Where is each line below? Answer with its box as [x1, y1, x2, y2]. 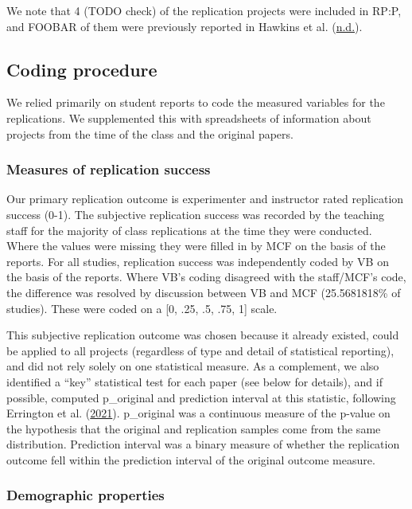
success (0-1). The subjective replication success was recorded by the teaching [6, 206, 385, 222]
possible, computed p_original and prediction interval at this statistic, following [6, 389, 396, 405]
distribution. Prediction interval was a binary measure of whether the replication [6, 436, 400, 452]
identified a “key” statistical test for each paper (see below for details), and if [6, 373, 383, 390]
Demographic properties [6, 485, 165, 505]
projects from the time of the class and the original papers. [6, 125, 293, 142]
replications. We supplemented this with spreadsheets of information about [6, 109, 371, 126]
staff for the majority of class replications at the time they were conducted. [6, 221, 372, 238]
